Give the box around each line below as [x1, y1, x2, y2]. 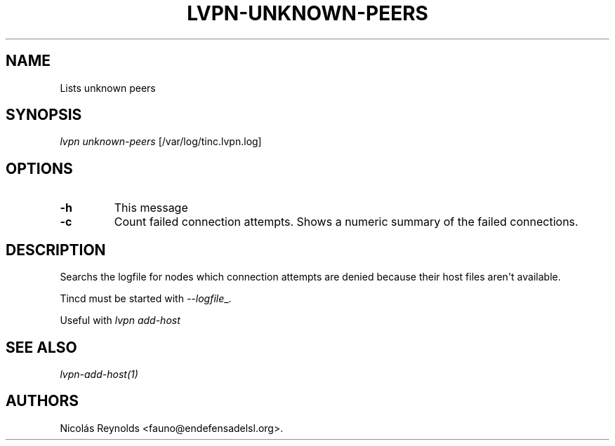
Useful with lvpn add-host [60, 314, 180, 327]
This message [114, 201, 188, 215]
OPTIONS [6, 159, 73, 177]
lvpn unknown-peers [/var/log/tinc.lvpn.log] [60, 135, 262, 148]
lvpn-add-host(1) [60, 367, 138, 380]
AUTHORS [6, 392, 79, 410]
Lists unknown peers [60, 81, 156, 94]
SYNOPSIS [6, 106, 82, 124]
